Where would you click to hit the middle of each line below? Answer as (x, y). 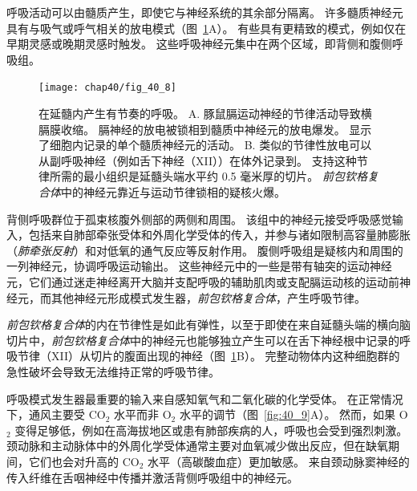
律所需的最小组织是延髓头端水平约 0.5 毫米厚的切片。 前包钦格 (203, 176)
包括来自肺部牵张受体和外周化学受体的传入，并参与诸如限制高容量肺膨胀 (219, 235)
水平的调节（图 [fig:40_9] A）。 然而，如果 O (294, 414)
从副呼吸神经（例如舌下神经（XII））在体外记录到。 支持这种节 (203, 160)
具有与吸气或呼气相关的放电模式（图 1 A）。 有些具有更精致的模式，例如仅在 (206, 28)
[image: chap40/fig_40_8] (107, 88)
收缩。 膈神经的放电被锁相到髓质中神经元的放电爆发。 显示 (216, 129)
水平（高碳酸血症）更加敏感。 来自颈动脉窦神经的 (279, 461)
